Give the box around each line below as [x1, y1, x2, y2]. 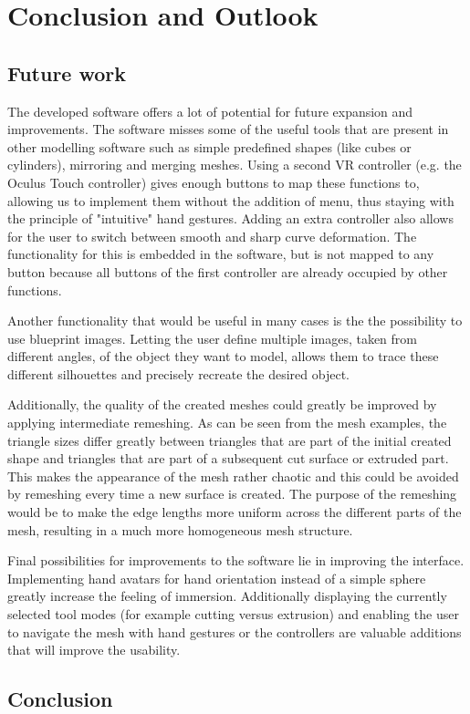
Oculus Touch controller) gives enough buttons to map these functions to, [7, 172, 420, 191]
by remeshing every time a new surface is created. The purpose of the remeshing [7, 484, 457, 503]
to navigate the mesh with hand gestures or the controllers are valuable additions [7, 622, 462, 641]
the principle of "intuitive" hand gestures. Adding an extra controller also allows [7, 209, 454, 228]
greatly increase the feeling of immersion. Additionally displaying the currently [7, 586, 447, 605]
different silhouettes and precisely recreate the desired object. [7, 364, 350, 383]
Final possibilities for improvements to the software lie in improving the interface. [7, 551, 465, 570]
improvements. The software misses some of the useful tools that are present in [7, 119, 449, 139]
